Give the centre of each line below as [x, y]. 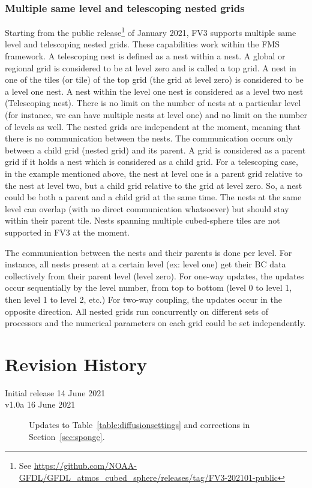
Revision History [76, 364]
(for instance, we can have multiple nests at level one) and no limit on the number [156, 115]
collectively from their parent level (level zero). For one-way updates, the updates [154, 275]
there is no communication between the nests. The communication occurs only [149, 138]
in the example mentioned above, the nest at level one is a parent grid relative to [154, 173]
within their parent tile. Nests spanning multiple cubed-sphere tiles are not [142, 220]
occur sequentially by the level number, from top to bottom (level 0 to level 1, [148, 287]
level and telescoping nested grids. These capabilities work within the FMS [142, 44]
